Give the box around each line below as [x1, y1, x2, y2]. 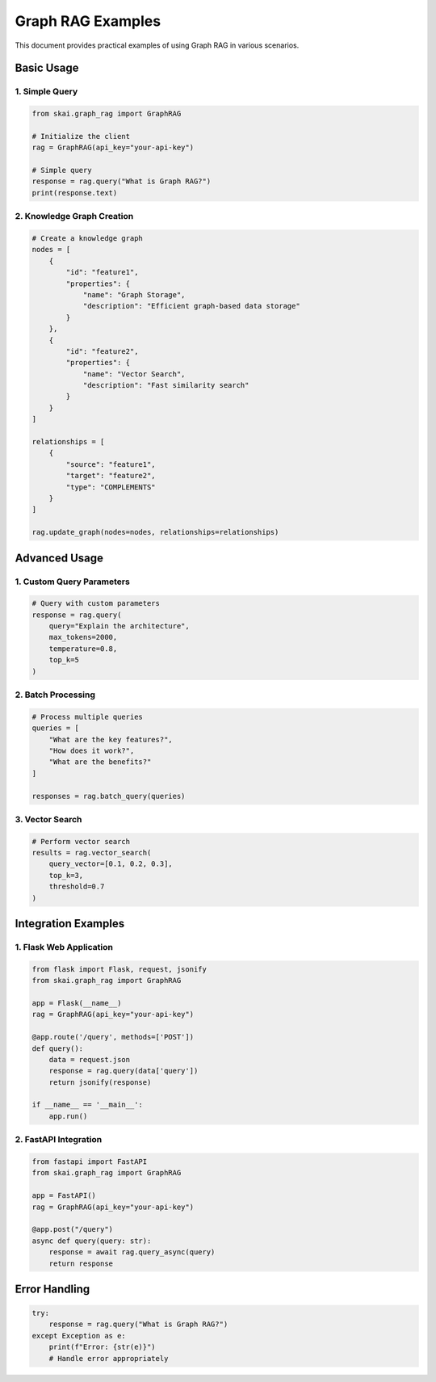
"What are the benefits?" [48, 758, 152, 767]
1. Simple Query [15, 86, 78, 97]
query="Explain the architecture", [48, 622, 190, 631]
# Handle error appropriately [48, 1354, 169, 1363]
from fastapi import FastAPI [31, 1157, 148, 1166]
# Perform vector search [31, 837, 131, 846]
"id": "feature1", [65, 267, 139, 277]
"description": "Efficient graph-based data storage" [82, 301, 300, 311]
